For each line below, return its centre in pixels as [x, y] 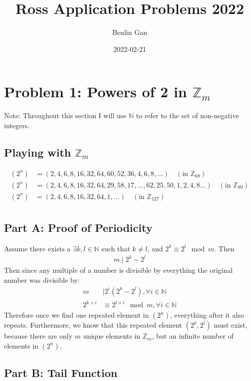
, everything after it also [207, 315]
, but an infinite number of [193, 336]
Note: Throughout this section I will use [65, 115]
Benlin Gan [130, 32]
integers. [17, 125]
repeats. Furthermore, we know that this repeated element [93, 325]
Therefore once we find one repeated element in [77, 315]
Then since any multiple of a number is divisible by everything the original [119, 270]
